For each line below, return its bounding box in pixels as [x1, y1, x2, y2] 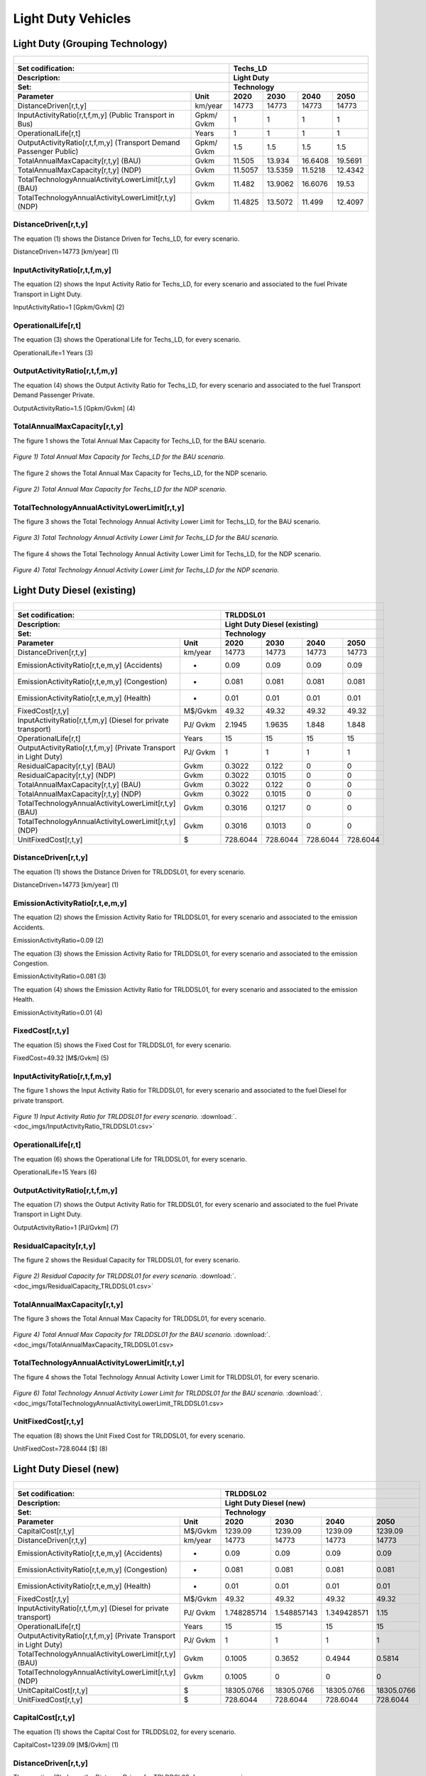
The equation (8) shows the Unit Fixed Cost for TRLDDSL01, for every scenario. [13, 1431, 246, 1440]
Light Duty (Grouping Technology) [13, 38, 168, 50]
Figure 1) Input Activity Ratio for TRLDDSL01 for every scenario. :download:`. [13, 1112, 237, 1120]
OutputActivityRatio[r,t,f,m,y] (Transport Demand [17, 138, 180, 148]
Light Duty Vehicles [13, 11, 131, 26]
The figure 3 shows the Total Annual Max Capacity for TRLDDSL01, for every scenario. [13, 1314, 266, 1323]
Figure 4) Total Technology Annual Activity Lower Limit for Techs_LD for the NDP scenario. [13, 565, 280, 575]
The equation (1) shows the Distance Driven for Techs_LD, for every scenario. [13, 234, 240, 243]
